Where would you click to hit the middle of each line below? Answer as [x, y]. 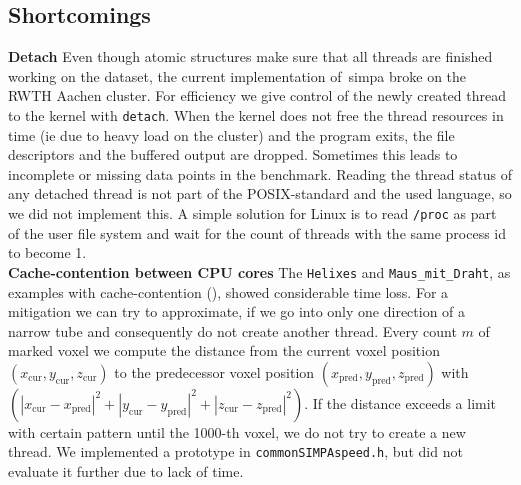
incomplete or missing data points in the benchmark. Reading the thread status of [260, 173]
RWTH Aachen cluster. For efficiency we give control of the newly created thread [257, 95]
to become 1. [47, 252]
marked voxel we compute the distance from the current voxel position [224, 350]
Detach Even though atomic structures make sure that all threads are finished [250, 56]
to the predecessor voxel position [214, 371]
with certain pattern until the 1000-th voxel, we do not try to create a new [237, 431]
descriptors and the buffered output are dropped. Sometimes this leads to [233, 154]
